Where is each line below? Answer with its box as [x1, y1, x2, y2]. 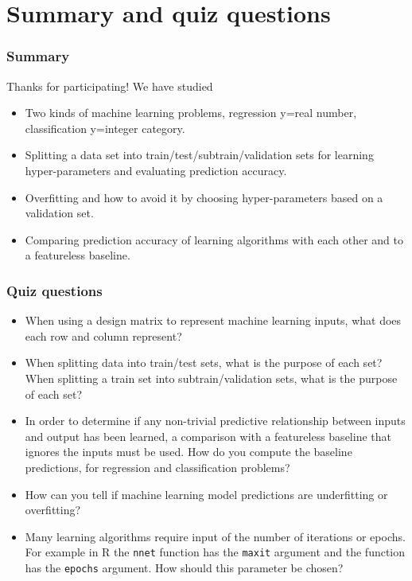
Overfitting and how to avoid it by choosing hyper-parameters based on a [25, 189, 383, 205]
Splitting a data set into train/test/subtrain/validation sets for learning [25, 146, 374, 163]
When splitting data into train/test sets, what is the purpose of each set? [25, 354, 383, 371]
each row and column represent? [25, 327, 182, 344]
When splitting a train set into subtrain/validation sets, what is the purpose [25, 369, 398, 386]
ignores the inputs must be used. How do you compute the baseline [25, 443, 352, 460]
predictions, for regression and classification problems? [25, 458, 290, 475]
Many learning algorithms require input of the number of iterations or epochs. [25, 528, 406, 544]
